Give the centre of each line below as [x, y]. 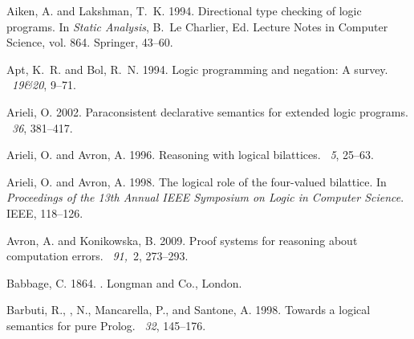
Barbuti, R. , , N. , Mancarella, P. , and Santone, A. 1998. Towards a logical [189, 310]
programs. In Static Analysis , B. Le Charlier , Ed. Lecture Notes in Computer [197, 26]
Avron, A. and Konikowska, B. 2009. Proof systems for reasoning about [182, 240]
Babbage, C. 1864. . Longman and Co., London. [124, 282]
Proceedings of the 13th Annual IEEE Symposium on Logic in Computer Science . [205, 197]
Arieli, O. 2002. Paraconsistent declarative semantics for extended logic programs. [207, 111]
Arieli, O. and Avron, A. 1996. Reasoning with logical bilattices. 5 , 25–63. [190, 155]
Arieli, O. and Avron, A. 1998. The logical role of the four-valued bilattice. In [197, 181]
